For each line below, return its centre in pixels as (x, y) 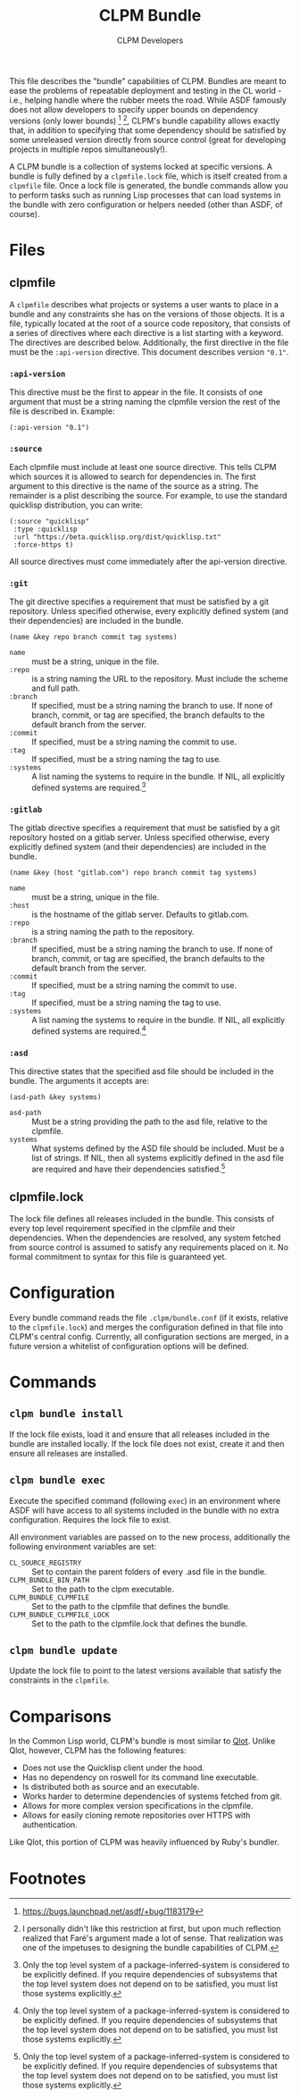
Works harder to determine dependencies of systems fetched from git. (152, 1796)
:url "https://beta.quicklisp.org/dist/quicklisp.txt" (117, 537)
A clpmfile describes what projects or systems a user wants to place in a (144, 304)
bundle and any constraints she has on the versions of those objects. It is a (147, 314)
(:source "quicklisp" (50, 522)
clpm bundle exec (57, 1480)
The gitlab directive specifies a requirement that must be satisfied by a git (145, 828)
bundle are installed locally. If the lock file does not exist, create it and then (147, 1443)
